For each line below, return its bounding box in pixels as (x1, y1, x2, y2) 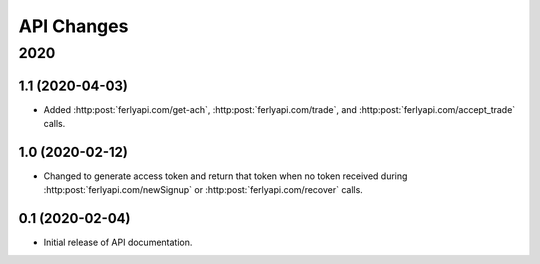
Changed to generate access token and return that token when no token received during (43, 170, 408, 182)
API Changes (18, 15, 129, 37)
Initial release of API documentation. (43, 236, 193, 249)
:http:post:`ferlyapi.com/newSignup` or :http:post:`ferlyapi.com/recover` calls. (43, 184, 364, 196)
